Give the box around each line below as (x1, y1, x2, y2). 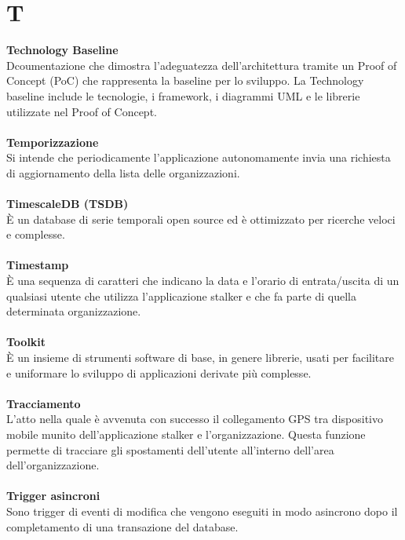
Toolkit (6, 334, 46, 350)
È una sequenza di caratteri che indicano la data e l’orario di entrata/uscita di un (6, 272, 400, 289)
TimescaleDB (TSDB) (6, 195, 129, 212)
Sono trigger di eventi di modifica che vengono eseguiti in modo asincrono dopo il (6, 502, 398, 519)
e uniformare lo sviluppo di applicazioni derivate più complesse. (6, 364, 312, 381)
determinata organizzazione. (6, 303, 141, 319)
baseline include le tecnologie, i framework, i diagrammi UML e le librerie (6, 87, 360, 104)
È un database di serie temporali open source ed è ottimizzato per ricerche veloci (6, 210, 396, 227)
